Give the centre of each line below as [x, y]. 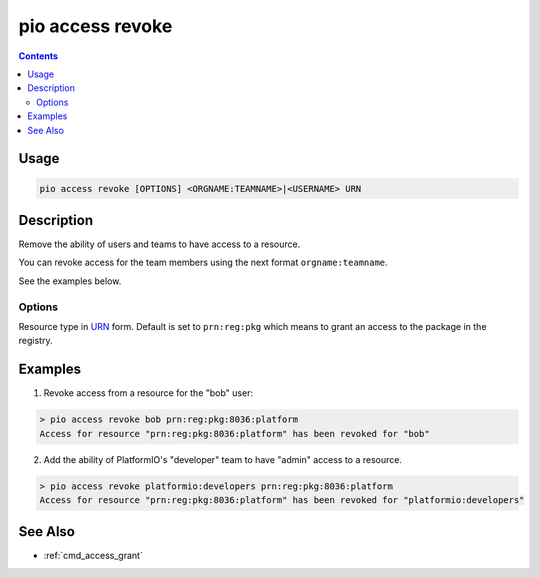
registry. [35, 341]
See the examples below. [70, 281]
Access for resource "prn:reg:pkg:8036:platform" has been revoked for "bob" [234, 433]
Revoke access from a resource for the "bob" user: [148, 393]
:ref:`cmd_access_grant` [93, 556]
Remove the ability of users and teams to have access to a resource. [159, 244]
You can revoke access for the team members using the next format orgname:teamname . [203, 262]
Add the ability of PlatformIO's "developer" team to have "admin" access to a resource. [222, 459]
